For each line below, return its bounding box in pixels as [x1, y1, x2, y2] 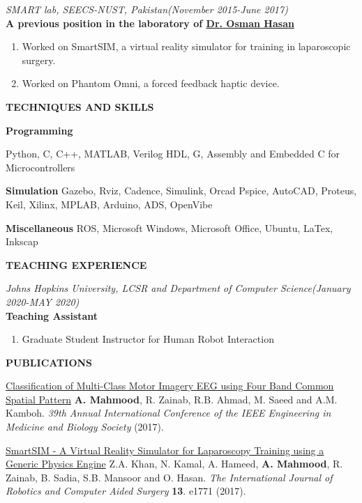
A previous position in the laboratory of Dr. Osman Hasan [6, 15, 294, 30]
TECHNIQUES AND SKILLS [6, 99, 154, 114]
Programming [6, 123, 73, 137]
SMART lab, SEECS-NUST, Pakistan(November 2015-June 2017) [6, 2, 288, 16]
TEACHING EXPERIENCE [6, 257, 147, 272]
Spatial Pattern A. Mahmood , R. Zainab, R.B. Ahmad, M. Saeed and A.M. [6, 392, 338, 406]
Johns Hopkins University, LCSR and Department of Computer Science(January [6, 281, 351, 295]
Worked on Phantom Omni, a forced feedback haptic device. [22, 76, 280, 91]
